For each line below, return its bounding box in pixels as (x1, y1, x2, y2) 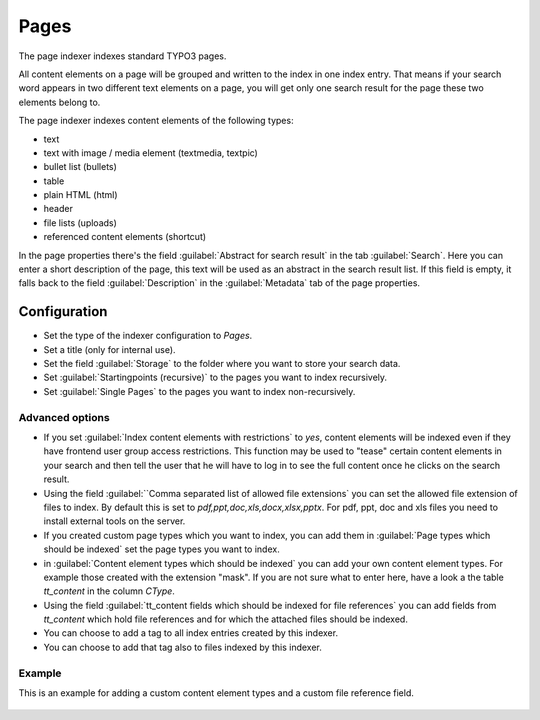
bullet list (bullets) (43, 161, 117, 173)
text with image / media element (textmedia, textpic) (43, 146, 259, 159)
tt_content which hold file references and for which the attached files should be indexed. (43, 613, 409, 625)
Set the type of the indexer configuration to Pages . (43, 330, 253, 342)
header (43, 203, 74, 215)
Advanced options (18, 410, 110, 424)
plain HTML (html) (43, 189, 119, 201)
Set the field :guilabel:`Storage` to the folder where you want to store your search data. (43, 358, 401, 370)
